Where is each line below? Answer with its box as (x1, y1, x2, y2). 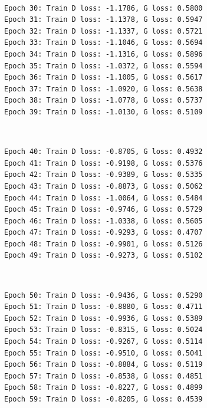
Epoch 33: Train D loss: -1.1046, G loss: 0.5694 (4, 38, 203, 47)
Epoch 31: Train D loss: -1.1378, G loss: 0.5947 (4, 15, 203, 24)
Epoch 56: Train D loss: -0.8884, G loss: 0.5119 (4, 360, 203, 369)
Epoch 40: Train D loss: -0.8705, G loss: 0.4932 (4, 147, 203, 156)
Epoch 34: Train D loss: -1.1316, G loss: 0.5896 (4, 50, 203, 58)
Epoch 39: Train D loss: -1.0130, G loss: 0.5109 (4, 107, 203, 116)
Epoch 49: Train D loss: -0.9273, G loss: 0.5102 (4, 251, 203, 260)
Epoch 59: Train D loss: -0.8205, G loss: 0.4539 (4, 395, 203, 403)
